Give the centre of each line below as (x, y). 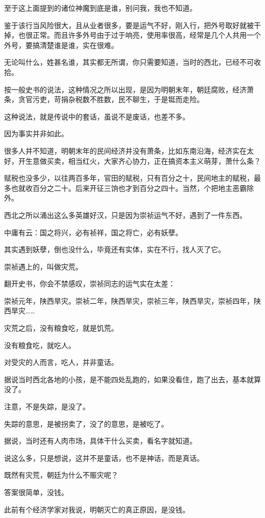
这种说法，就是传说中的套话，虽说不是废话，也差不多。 (97, 116)
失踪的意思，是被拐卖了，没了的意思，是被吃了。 (86, 423)
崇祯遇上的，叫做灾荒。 (43, 266)
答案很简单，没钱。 (36, 492)
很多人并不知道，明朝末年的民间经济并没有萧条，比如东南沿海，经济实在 (125, 150)
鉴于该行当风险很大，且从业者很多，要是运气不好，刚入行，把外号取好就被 (129, 25)
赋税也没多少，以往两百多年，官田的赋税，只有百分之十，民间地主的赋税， (129, 178)
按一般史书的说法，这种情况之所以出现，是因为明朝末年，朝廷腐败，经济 (125, 89)
